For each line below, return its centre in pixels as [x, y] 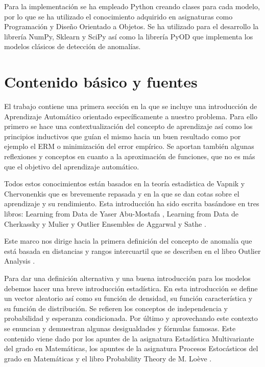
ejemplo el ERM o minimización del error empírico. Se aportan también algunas [129, 146]
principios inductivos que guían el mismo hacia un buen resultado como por [123, 136]
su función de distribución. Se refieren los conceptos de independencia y [116, 308]
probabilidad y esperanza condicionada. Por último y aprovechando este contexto [131, 318]
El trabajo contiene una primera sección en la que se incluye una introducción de [131, 106]
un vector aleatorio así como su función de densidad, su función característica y [128, 298]
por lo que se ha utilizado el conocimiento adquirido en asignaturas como [118, 16]
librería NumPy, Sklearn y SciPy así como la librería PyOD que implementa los [129, 36]
